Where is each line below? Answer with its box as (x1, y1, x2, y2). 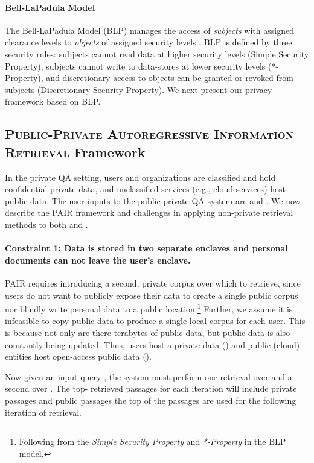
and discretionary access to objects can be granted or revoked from (46, 71, 293, 84)
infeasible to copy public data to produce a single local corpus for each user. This (5, 314, 306, 327)
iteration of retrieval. (5, 406, 82, 418)
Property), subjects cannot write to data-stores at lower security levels (5, 59, 266, 72)
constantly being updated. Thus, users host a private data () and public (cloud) (5, 338, 300, 351)
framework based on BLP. (5, 95, 101, 108)
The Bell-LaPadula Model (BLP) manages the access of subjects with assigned (5, 24, 294, 36)
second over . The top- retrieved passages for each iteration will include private (5, 382, 297, 395)
